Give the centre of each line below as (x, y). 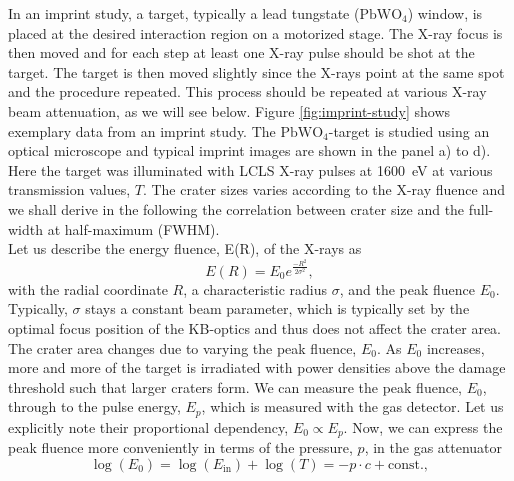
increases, (455, 347)
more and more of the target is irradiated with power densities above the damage (257, 367)
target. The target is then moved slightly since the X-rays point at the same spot (256, 71)
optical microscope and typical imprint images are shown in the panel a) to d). (249, 150)
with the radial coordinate (88, 288)
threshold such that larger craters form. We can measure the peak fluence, (235, 386)
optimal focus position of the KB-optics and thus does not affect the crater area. (255, 327)
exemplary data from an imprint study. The (142, 130)
